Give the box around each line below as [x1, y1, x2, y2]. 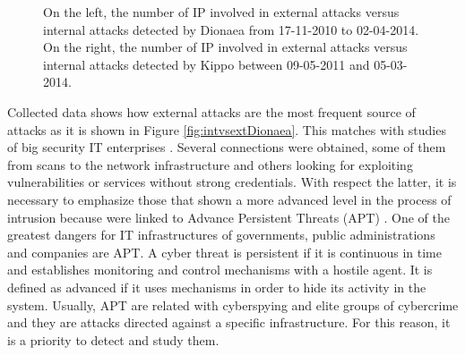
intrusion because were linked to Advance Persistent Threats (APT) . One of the [7, 207, 451, 226]
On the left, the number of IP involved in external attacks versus [43, 3, 400, 21]
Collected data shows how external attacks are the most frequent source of [7, 102, 416, 121]
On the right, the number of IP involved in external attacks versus [43, 38, 408, 56]
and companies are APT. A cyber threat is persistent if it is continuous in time [7, 242, 442, 261]
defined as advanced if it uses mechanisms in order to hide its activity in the [7, 277, 426, 296]
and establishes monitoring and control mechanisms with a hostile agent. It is [7, 260, 433, 279]
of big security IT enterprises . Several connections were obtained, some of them [7, 138, 446, 156]
